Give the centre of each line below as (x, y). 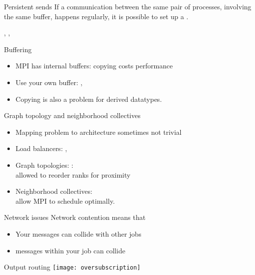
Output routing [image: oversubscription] (72, 267)
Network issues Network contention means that (75, 217)
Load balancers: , (41, 148)
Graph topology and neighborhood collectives (72, 115)
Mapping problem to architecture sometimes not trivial (99, 132)
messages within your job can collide (70, 250)
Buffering (18, 49)
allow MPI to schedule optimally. (65, 200)
